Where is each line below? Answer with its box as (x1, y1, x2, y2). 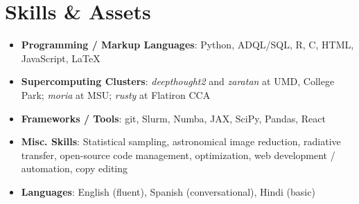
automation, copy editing (21, 161, 128, 176)
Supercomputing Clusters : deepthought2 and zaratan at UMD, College (21, 74, 335, 89)
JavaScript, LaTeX (21, 50, 100, 65)
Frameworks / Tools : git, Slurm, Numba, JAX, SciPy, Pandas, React (21, 111, 326, 125)
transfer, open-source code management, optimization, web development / (21, 147, 335, 162)
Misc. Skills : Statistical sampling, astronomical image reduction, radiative (21, 134, 341, 149)
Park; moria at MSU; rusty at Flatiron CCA (21, 87, 211, 102)
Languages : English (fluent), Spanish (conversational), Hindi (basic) (21, 184, 315, 198)
